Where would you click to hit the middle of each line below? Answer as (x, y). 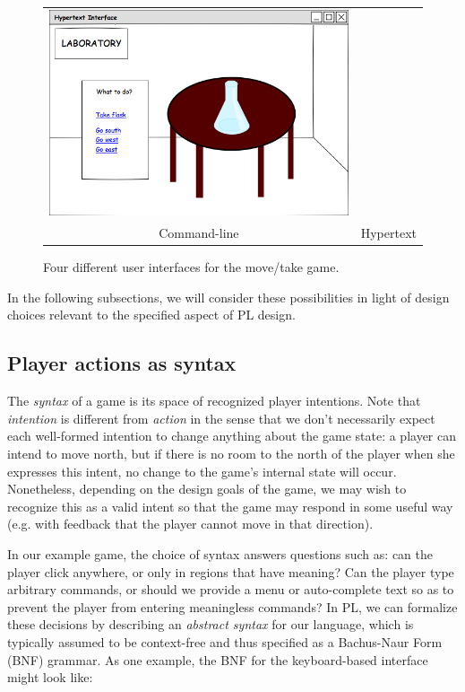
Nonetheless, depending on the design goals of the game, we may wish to (207, 489)
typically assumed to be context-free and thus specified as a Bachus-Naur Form (225, 641)
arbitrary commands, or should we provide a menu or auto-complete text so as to (231, 589)
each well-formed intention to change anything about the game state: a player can (232, 436)
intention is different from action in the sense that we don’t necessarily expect (221, 418)
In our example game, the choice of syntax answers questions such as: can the (220, 553)
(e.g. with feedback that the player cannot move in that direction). (190, 524)
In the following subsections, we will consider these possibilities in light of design (228, 297)
